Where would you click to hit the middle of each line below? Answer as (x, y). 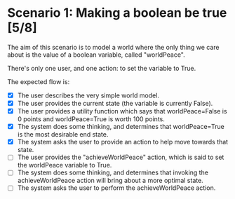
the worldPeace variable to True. (65, 165)
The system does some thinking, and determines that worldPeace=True (121, 127)
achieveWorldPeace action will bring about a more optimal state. (110, 181)
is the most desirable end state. (63, 135)
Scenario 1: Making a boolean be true (117, 13)
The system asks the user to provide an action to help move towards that (123, 142)
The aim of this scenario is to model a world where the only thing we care (113, 47)
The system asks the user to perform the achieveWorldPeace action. (116, 188)
